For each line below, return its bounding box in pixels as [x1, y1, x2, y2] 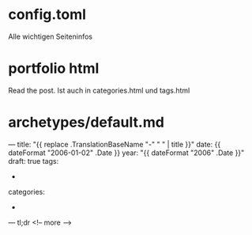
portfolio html [8, 59, 100, 78]
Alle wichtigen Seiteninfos [8, 32, 93, 41]
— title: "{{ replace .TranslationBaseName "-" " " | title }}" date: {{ [8, 139, 221, 149]
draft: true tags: [8, 156, 59, 165]
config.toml [8, 6, 87, 24]
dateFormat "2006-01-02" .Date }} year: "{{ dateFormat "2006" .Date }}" [8, 148, 245, 157]
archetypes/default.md [8, 113, 164, 131]
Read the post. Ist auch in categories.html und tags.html [8, 85, 190, 95]
